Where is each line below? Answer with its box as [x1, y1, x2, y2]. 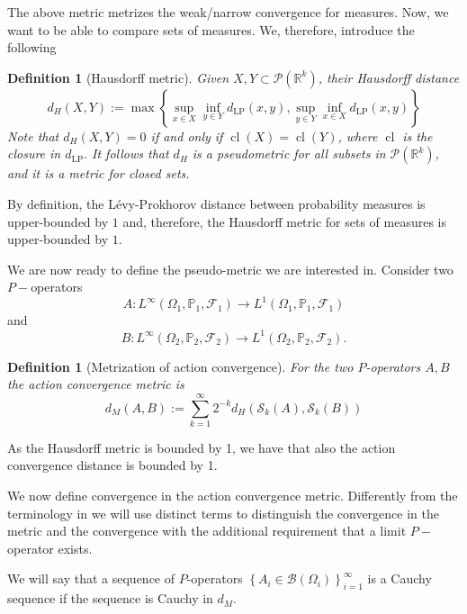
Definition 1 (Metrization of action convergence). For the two [7, 357, 354, 375]
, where [337, 126, 378, 145]
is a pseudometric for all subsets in [192, 144, 386, 163]
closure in [7, 144, 61, 163]
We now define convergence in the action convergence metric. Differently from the [7, 486, 458, 505]
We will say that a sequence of [7, 569, 175, 588]
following [7, 38, 57, 57]
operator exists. [7, 538, 93, 557]
